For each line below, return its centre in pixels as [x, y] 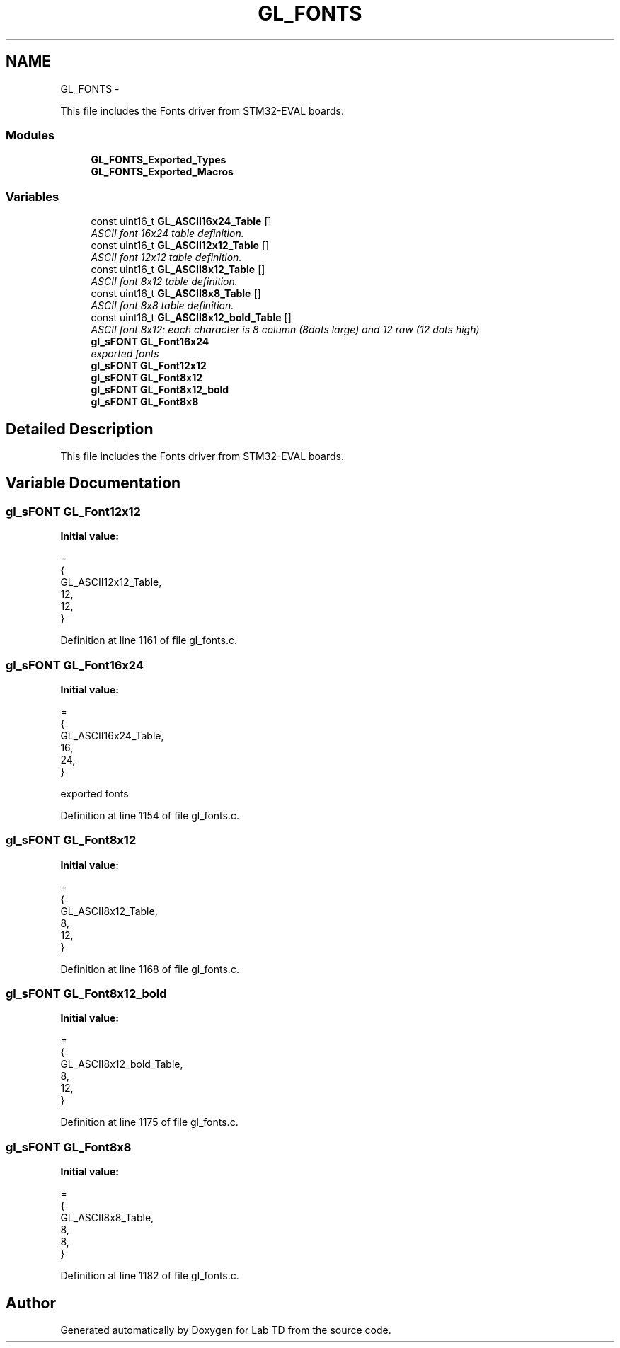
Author [31, 1303]
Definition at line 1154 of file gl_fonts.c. [150, 815]
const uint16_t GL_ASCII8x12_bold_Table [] [191, 318]
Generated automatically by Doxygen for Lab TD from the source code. [226, 1330]
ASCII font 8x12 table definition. [164, 282]
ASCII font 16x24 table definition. [167, 234]
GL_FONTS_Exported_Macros [162, 172]
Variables [33, 196]
